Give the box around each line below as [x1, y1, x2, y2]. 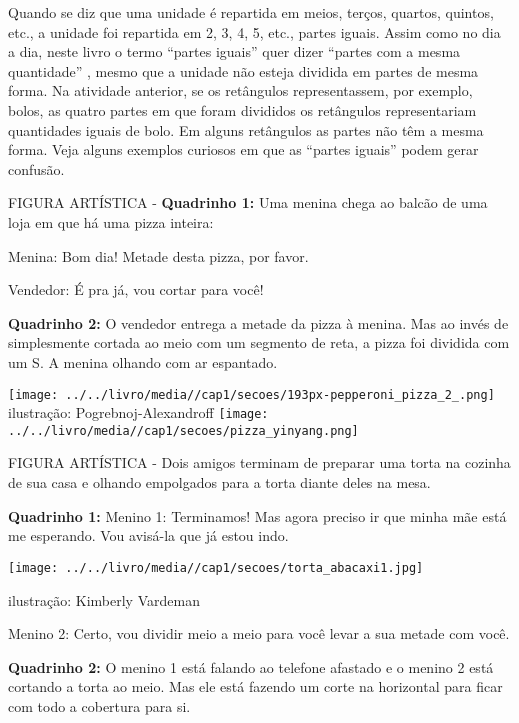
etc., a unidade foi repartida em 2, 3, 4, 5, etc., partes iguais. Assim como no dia [8, 21, 501, 42]
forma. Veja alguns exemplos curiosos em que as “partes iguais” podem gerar [8, 139, 479, 160]
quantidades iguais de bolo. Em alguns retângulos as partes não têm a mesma [8, 119, 484, 140]
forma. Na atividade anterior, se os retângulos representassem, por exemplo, [8, 80, 473, 101]
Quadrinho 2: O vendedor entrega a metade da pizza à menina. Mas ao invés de [8, 312, 509, 333]
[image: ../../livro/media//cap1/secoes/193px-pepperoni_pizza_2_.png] [8, 387, 495, 402]
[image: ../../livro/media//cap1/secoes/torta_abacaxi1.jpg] [8, 560, 424, 575]
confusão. [8, 158, 65, 179]
